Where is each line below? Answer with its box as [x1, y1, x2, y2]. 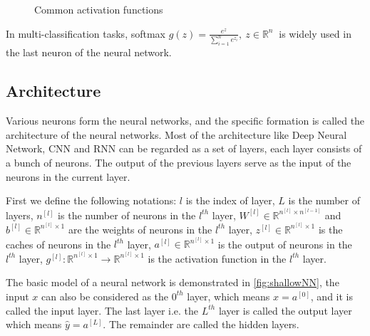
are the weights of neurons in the [68, 221, 212, 236]
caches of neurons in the [6, 236, 111, 251]
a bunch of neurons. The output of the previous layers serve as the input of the [6, 155, 351, 169]
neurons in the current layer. [6, 169, 130, 184]
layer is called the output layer [218, 303, 352, 317]
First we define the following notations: [6, 193, 177, 208]
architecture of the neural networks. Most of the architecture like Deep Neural [6, 127, 347, 142]
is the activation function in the [148, 251, 287, 266]
